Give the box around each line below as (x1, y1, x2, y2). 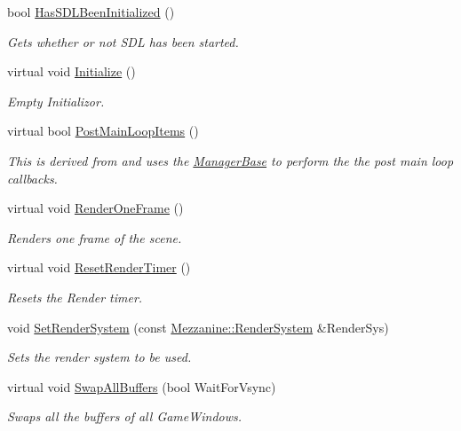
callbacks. (7, 168, 58, 187)
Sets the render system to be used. (7, 348, 192, 366)
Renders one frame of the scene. (7, 228, 182, 247)
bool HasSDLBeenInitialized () (7, 3, 175, 20)
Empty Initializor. (7, 91, 105, 110)
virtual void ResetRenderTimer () (7, 258, 191, 277)
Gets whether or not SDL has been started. (7, 32, 239, 51)
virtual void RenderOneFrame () (7, 199, 184, 217)
